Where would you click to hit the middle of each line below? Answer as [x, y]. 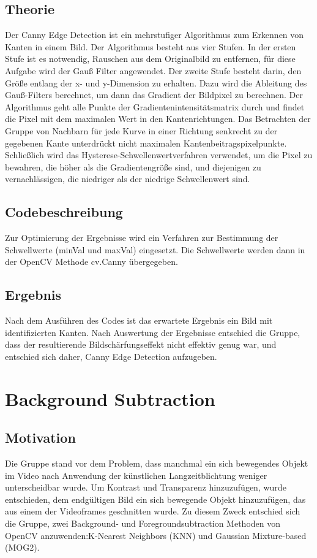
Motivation [40, 438]
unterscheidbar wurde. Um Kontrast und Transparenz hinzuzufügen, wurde [146, 487]
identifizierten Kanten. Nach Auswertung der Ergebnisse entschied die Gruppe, [153, 332]
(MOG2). [22, 547]
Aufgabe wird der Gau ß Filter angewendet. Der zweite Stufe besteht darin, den [153, 70]
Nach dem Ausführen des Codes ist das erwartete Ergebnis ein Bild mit [139, 320]
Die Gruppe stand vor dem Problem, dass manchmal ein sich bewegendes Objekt [157, 463]
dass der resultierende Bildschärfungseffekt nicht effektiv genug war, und [141, 344]
